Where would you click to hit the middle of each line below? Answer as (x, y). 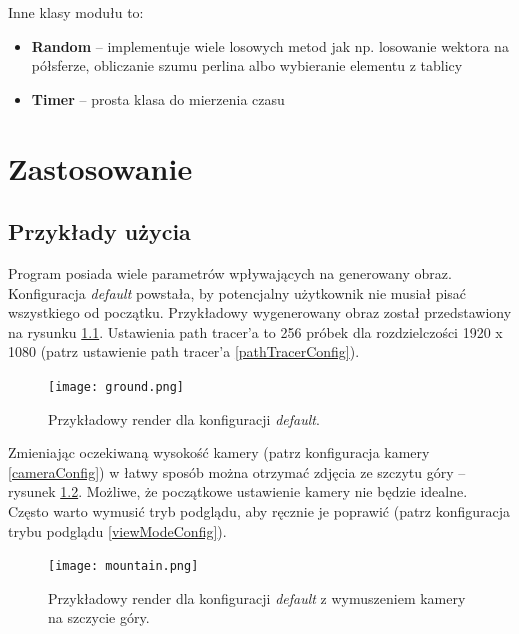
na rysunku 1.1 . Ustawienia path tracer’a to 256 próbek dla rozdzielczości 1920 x (255, 331)
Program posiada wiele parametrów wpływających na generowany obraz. (230, 272)
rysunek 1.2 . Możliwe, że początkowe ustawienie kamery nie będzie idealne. (238, 491)
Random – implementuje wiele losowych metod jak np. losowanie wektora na (270, 45)
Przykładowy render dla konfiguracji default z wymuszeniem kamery (257, 597)
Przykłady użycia (99, 231)
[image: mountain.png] (123, 566)
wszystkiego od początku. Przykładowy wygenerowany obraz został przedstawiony (260, 312)
